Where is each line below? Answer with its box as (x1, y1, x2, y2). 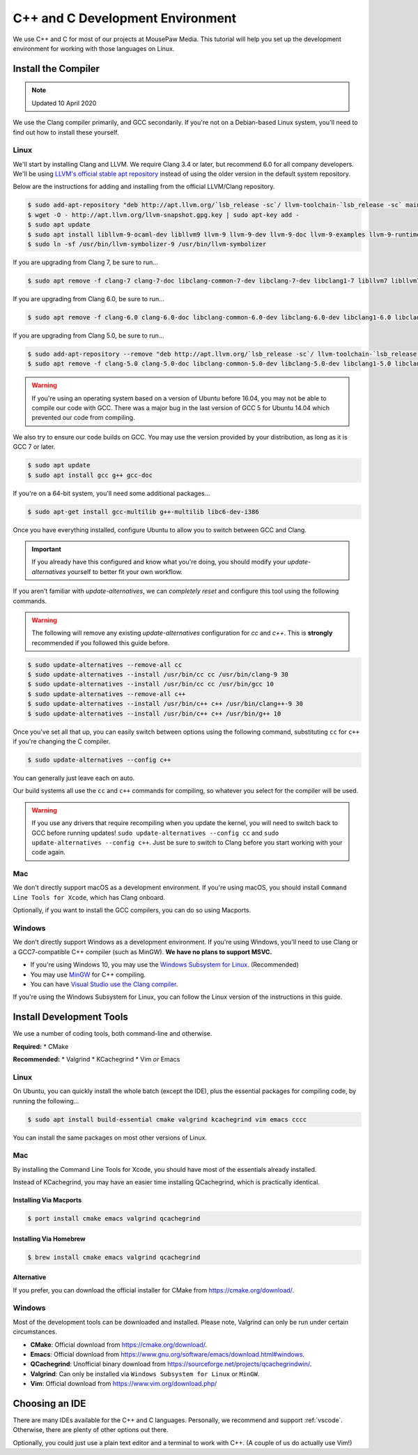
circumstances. (13, 1327, 57, 1336)
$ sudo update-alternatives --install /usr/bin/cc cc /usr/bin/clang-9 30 (27, 670, 289, 679)
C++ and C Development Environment (13, 10, 237, 26)
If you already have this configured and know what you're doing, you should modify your (31, 558, 286, 566)
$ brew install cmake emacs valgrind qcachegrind (27, 1253, 201, 1261)
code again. (31, 848, 66, 857)
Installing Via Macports (13, 1196, 82, 1205)
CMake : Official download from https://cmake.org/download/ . (30, 1340, 208, 1349)
